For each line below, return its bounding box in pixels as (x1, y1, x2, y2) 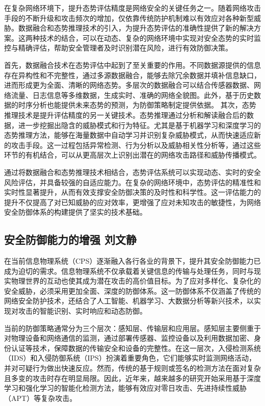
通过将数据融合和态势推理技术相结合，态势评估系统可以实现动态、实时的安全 (4, 166, 261, 177)
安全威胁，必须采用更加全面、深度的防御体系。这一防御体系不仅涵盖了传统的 (4, 285, 261, 296)
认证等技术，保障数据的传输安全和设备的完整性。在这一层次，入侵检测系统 (11, 342, 261, 353)
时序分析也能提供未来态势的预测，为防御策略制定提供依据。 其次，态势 (18, 99, 256, 110)
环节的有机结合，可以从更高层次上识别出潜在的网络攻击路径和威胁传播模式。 (4, 149, 261, 160)
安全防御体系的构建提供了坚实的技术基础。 (4, 207, 147, 217)
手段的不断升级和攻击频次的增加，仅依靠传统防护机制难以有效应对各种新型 (4, 12, 254, 23)
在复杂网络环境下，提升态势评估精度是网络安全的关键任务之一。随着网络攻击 (4, 3, 261, 13)
